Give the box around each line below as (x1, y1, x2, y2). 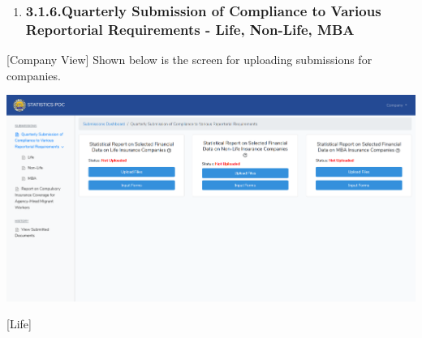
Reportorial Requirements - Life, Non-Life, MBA (25, 19, 355, 39)
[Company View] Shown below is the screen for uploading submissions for (6, 51, 372, 68)
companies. (6, 66, 61, 83)
